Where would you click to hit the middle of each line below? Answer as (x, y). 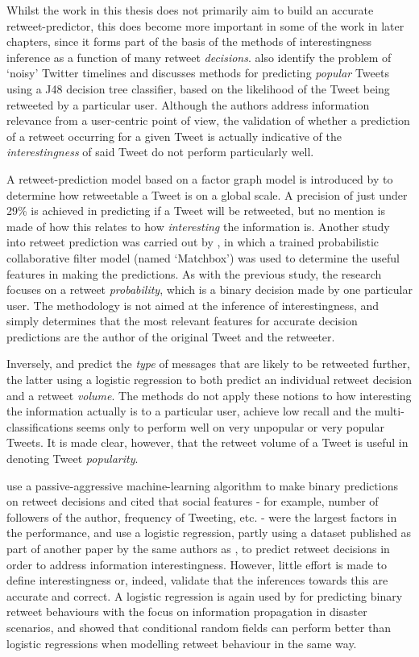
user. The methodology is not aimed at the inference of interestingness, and (193, 305)
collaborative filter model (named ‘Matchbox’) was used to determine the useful (203, 257)
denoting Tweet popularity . (73, 459)
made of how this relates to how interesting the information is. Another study (198, 226)
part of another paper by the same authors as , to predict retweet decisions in (198, 548)
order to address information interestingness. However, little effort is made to (197, 564)
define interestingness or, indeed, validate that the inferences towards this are (197, 580)
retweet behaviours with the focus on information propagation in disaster (187, 612)
